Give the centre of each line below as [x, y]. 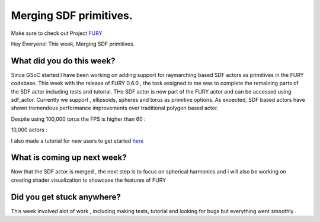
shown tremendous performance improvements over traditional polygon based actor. [115, 108]
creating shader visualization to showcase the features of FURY [89, 180]
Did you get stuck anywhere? [66, 197]
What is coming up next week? [69, 158]
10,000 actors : [29, 130]
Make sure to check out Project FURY [57, 33]
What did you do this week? [63, 61]
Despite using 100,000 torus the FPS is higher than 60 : [78, 119]
